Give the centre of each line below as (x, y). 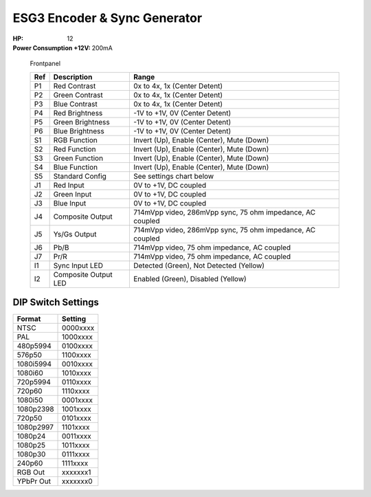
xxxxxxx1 (77, 472)
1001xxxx (77, 409)
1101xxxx (76, 428)
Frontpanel (45, 64)
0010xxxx (77, 364)
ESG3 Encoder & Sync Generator (108, 18)
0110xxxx (77, 382)
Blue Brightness (79, 131)
